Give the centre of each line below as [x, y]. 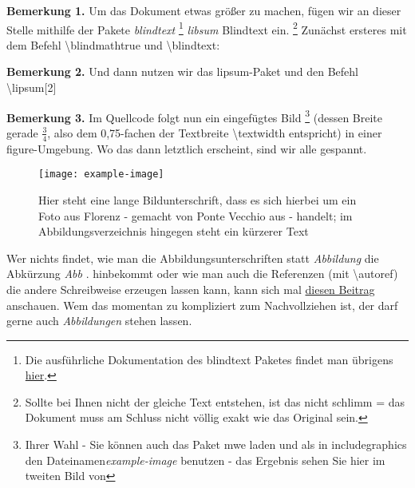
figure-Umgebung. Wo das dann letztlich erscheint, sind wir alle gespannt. [187, 148]
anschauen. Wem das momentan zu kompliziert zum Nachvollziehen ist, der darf [202, 305]
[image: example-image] [101, 175]
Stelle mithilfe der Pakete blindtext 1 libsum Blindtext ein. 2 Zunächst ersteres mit [207, 28]
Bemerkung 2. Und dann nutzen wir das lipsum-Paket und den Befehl [183, 71]
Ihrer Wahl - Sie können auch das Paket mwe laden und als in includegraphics [216, 444]
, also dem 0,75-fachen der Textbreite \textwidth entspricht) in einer [215, 132]
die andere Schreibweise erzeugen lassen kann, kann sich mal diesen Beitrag [191, 289]
